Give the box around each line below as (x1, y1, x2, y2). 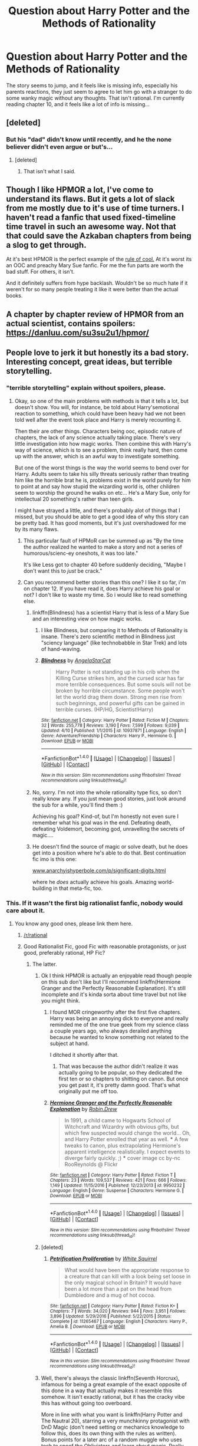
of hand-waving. (41, 645, 81, 652)
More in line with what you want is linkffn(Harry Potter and (41, 1411, 183, 1418)
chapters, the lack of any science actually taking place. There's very (14, 433, 181, 441)
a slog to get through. (6, 240, 87, 250)
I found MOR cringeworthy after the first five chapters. (49, 1008, 181, 1016)
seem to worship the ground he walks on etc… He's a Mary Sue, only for (14, 489, 190, 496)
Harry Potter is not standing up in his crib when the (55, 668, 180, 675)
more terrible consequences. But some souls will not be (55, 681, 192, 688)
